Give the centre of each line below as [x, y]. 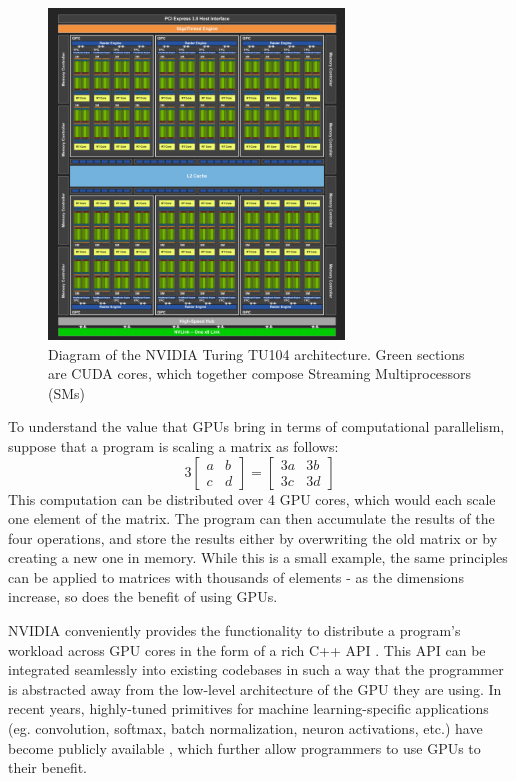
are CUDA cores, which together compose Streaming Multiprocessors [260, 373]
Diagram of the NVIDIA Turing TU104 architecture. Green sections [256, 353]
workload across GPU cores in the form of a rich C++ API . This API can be [247, 649]
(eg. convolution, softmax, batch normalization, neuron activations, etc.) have [245, 728]
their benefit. [48, 767]
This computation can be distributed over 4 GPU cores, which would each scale [252, 498]
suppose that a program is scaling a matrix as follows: [173, 445]
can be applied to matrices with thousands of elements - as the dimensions [236, 576]
